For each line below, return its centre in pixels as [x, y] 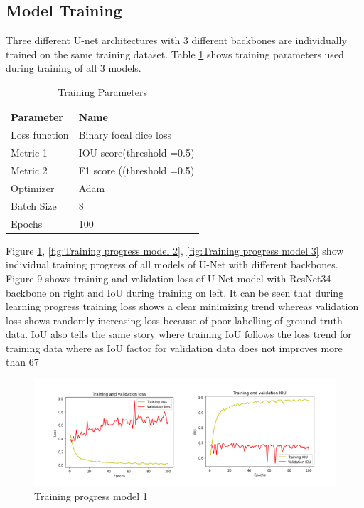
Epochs [27, 223]
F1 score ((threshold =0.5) [136, 170]
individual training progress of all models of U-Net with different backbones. [172, 264]
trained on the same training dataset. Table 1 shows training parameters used [175, 54]
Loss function [40, 135]
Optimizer [33, 187]
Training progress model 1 [91, 496]
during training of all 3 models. [74, 68]
